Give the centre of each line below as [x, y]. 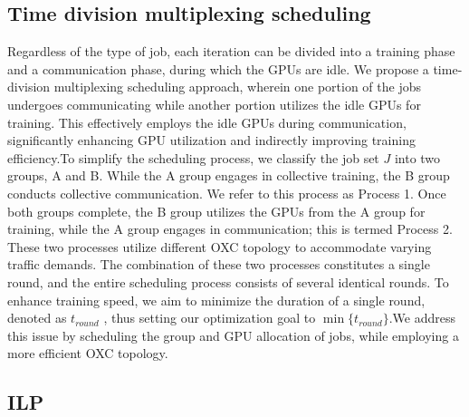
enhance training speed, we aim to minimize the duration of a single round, [216, 300]
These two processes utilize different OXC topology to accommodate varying [220, 246]
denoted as [37, 318]
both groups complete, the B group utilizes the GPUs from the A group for [216, 211]
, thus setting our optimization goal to [210, 318]
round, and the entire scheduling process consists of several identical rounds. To [228, 281]
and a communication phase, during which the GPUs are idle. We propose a [218, 68]
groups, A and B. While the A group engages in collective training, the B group [229, 175]
